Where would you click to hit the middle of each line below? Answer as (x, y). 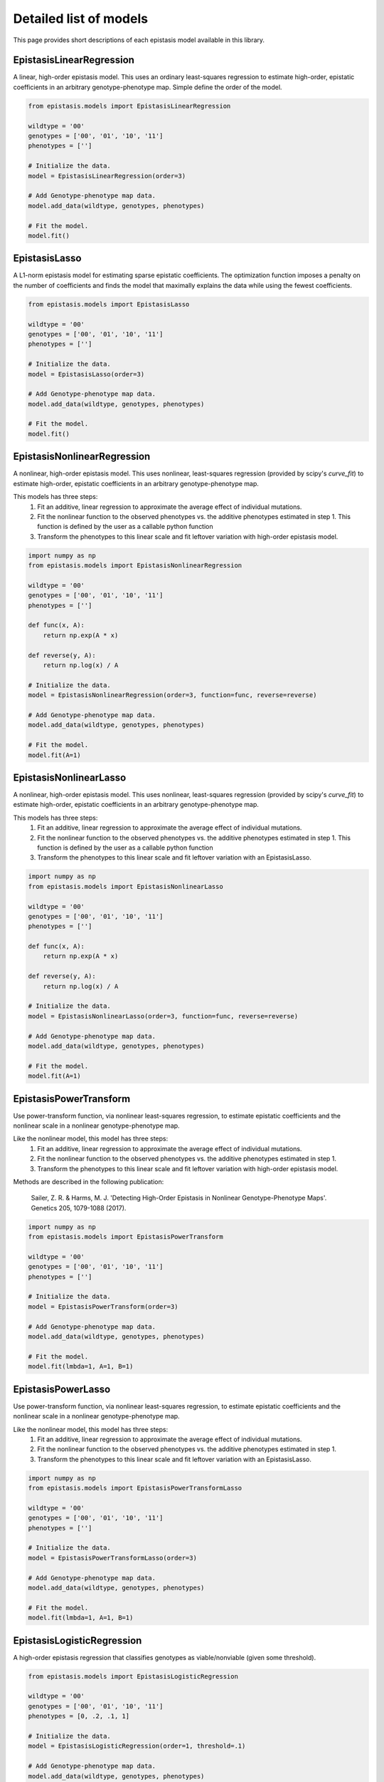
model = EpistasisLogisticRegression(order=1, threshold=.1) (137, 1746)
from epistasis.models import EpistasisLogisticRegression (133, 1676)
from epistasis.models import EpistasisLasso (109, 304)
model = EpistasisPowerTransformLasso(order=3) (112, 1558)
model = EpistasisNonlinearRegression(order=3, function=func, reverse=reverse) (172, 695)
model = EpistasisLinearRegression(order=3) (107, 176)
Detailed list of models (81, 19)
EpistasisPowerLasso (62, 1389)
